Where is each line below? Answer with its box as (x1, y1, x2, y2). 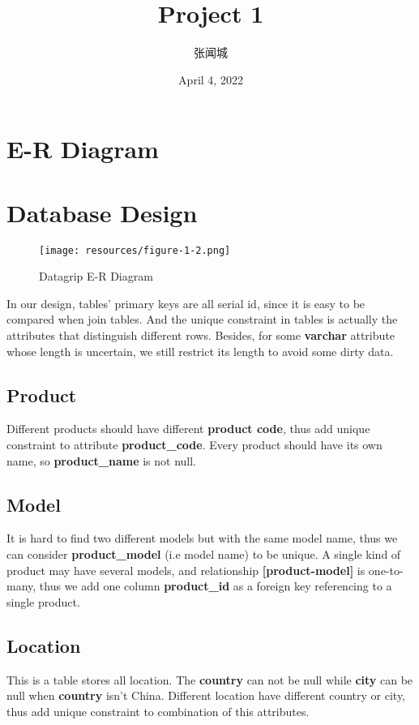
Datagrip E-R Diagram (39, 268, 153, 285)
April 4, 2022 (178, 71, 243, 88)
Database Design (6, 195, 198, 229)
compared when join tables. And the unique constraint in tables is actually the (6, 311, 398, 328)
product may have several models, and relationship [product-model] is (6, 561, 366, 578)
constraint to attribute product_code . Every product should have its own (6, 436, 383, 453)
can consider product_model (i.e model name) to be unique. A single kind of (6, 546, 401, 563)
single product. (6, 593, 80, 610)
